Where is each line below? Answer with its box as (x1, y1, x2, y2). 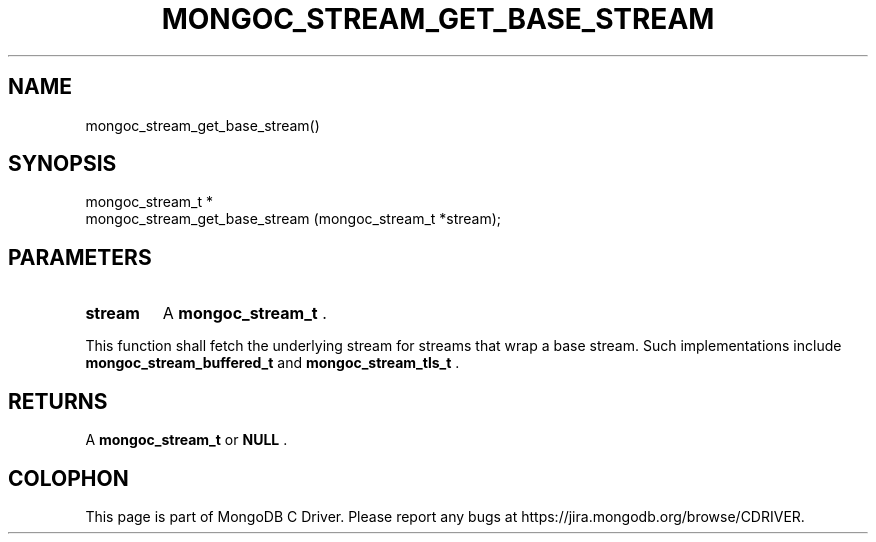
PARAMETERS (8, 244, 152, 270)
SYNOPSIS (8, 151, 117, 177)
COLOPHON (8, 465, 129, 491)
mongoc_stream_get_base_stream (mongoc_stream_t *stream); (85, 210, 502, 228)
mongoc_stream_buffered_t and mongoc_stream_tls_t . (85, 354, 460, 372)
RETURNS (8, 388, 108, 414)
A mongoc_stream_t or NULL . (85, 431, 288, 449)
